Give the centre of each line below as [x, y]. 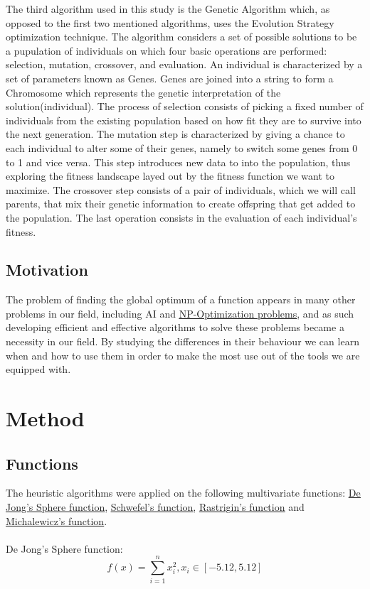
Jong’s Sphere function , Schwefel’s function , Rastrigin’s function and [155, 507]
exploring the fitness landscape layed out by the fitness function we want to [170, 176]
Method [45, 418]
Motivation [47, 270]
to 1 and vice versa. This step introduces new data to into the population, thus [178, 162]
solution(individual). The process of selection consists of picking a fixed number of [185, 106]
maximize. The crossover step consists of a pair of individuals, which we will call [181, 189]
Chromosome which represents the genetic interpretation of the [143, 92]
